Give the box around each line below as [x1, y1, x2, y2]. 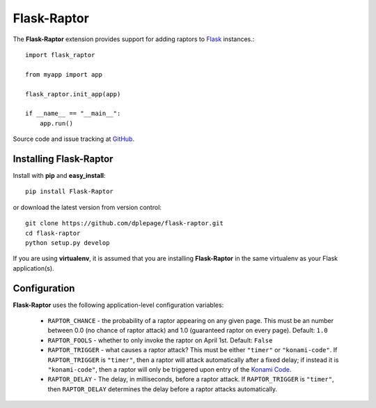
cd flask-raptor [25, 229, 81, 237]
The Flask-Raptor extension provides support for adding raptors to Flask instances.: [13, 35, 255, 43]
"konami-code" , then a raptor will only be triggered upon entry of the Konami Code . [47, 365, 292, 373]
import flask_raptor [25, 51, 95, 59]
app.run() [39, 119, 73, 127]
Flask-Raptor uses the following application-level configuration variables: [13, 301, 224, 309]
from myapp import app [25, 70, 103, 78]
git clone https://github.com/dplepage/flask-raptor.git [25, 220, 224, 227]
